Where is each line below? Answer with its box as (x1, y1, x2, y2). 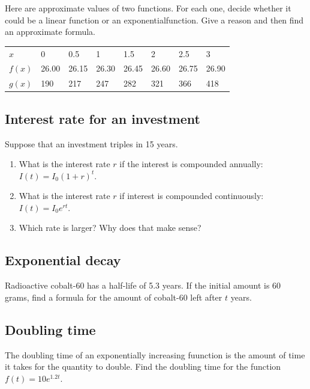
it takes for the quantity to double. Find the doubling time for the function (5, 360, 281, 373)
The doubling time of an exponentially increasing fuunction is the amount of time (5, 348, 305, 361)
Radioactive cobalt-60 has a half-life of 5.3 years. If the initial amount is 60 (5, 279, 281, 292)
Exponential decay (5, 251, 121, 269)
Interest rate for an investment (5, 109, 201, 127)
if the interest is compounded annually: (119, 158, 263, 170)
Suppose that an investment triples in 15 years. (5, 137, 178, 150)
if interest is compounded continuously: (119, 189, 264, 202)
